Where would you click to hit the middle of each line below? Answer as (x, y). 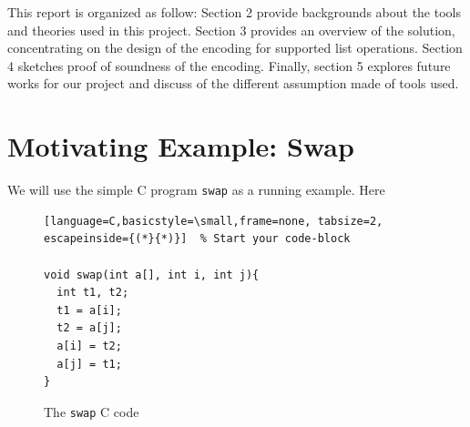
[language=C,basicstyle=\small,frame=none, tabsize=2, (214, 221)
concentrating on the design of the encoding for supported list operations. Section (235, 48)
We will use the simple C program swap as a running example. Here (196, 190)
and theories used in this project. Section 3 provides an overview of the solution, (231, 30)
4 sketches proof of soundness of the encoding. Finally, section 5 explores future (229, 65)
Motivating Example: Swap (181, 146)
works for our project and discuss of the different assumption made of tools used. (233, 83)
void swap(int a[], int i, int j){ (152, 274)
